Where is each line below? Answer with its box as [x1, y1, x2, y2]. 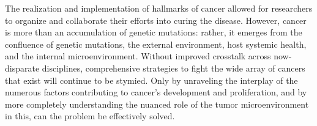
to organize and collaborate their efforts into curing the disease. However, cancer [5, 13, 307, 26]
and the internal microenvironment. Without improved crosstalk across [5, 50, 271, 62]
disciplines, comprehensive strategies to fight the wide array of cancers [42, 61, 305, 74]
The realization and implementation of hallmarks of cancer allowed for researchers [5, 2, 313, 14]
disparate [5, 61, 40, 74]
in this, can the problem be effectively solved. [5, 109, 175, 122]
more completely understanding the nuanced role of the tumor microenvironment [5, 97, 309, 110]
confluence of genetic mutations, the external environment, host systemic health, [5, 37, 307, 50]
